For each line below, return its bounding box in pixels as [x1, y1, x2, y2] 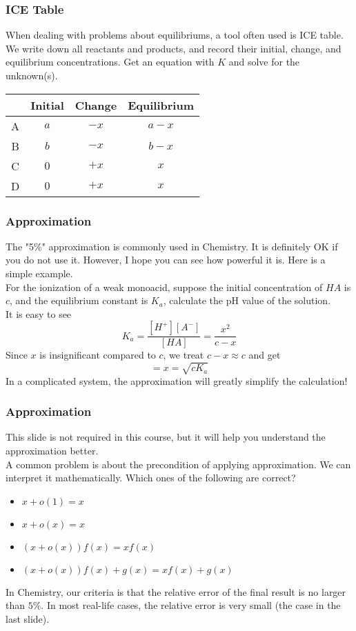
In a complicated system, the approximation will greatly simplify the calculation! [6, 373, 348, 388]
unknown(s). [6, 68, 58, 82]
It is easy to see [6, 306, 72, 321]
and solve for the [228, 54, 300, 69]
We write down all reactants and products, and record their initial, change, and [6, 41, 342, 55]
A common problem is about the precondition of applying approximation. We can [6, 457, 351, 471]
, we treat [163, 348, 204, 362]
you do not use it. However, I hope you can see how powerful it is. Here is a [6, 252, 326, 267]
